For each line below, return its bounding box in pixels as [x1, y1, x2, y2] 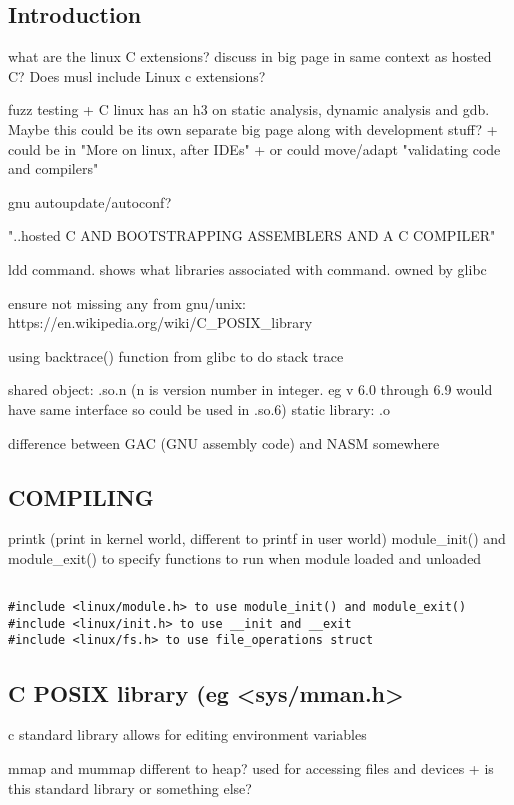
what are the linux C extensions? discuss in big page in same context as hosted [8, 46, 492, 67]
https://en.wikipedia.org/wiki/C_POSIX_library [8, 312, 313, 333]
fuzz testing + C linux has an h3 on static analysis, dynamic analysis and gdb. [8, 99, 490, 120]
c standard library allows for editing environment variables [8, 724, 367, 745]
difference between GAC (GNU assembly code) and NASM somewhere [8, 432, 440, 453]
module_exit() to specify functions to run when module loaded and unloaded [8, 547, 482, 568]
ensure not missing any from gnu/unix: [8, 292, 246, 313]
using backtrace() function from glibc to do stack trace [8, 345, 344, 366]
